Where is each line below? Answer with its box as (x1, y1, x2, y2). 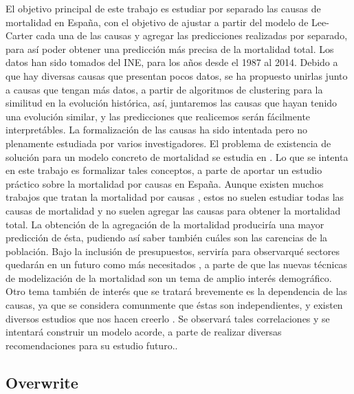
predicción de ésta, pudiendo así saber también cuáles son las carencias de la (5, 230, 328, 245)
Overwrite (5, 371, 78, 393)
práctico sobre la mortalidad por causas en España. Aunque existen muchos (5, 176, 324, 190)
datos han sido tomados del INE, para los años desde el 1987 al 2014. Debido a (5, 55, 338, 69)
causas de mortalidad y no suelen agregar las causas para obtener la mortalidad (5, 203, 341, 217)
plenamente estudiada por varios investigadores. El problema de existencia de (5, 135, 331, 150)
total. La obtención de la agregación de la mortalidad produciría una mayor (5, 217, 324, 231)
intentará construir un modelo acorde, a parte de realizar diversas (5, 325, 282, 339)
